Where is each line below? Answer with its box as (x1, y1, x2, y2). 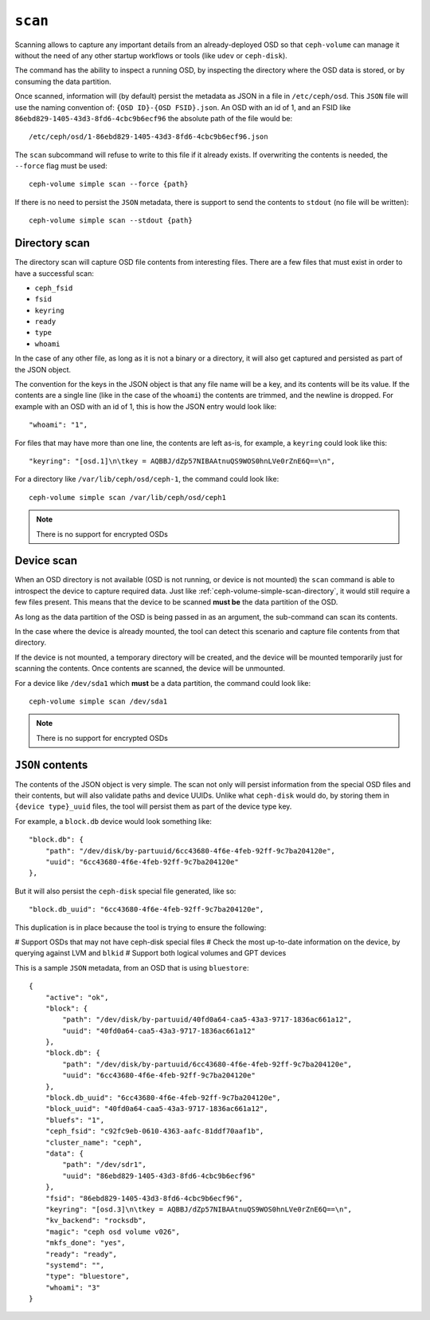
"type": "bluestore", (45, 1272, 131, 1281)
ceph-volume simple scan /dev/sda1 (29, 696, 168, 706)
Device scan (14, 554, 78, 568)
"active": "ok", (45, 993, 109, 1002)
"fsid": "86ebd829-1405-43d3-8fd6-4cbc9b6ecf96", (45, 1193, 243, 1203)
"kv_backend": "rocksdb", (45, 1216, 147, 1225)
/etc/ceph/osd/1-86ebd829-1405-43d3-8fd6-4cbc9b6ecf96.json (29, 132, 268, 141)
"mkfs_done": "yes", (45, 1239, 126, 1247)
